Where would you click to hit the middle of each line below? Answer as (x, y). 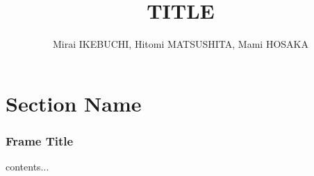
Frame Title (40, 140)
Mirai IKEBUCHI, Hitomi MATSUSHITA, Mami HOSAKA (181, 44)
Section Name (74, 103)
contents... (27, 167)
